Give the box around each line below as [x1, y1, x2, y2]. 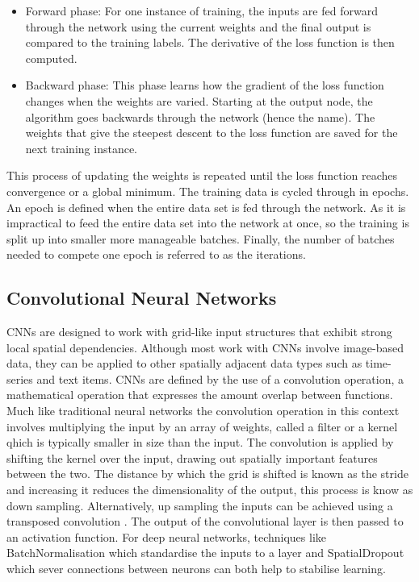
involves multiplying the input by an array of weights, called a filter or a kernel [6, 418, 398, 434]
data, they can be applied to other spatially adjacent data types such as [6, 355, 362, 372]
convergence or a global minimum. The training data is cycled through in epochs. [6, 182, 409, 199]
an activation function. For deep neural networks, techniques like [6, 528, 326, 545]
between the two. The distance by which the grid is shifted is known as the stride [6, 465, 409, 482]
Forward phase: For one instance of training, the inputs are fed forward [25, 2, 378, 19]
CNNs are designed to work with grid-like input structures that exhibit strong [6, 323, 392, 340]
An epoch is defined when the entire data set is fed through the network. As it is [6, 198, 406, 215]
